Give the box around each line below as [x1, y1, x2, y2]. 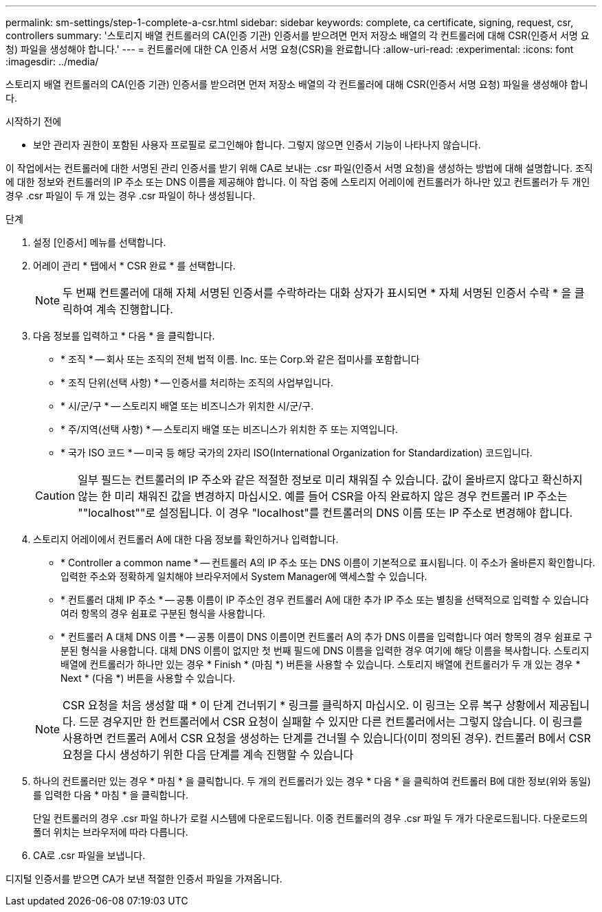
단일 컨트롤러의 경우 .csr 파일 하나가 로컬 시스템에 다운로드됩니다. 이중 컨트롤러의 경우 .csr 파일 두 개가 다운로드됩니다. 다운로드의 [33, 812, 588, 824]
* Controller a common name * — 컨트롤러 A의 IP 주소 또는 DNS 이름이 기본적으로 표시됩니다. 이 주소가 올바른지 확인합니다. [60, 557, 596, 568]
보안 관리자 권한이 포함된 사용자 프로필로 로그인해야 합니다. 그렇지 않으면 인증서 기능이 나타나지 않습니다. [33, 139, 481, 151]
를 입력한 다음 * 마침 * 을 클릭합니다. [33, 789, 188, 801]
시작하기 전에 [5, 115, 62, 127]
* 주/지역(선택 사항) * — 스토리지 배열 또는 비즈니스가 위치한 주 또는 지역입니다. [60, 423, 399, 435]
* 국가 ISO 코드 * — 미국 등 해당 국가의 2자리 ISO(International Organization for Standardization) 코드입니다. [60, 447, 533, 458]
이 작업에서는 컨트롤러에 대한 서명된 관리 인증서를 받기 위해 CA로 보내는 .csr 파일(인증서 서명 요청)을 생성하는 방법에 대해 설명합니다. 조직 [5, 162, 593, 174]
